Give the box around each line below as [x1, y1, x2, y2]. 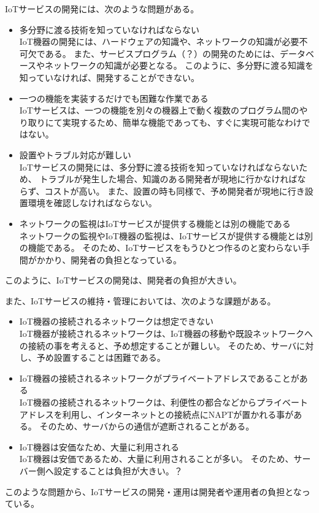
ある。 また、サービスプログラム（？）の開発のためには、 [45, 47, 280, 60]
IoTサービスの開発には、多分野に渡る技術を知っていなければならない [19, 160, 299, 173]
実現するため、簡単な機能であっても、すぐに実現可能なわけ [62, 115, 302, 128]
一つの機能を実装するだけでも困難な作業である [19, 91, 209, 104]
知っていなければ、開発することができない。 [19, 71, 200, 83]
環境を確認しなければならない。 [28, 196, 157, 209]
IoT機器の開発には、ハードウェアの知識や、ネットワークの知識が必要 [19, 35, 299, 48]
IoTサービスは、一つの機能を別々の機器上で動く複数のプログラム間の [19, 104, 299, 117]
